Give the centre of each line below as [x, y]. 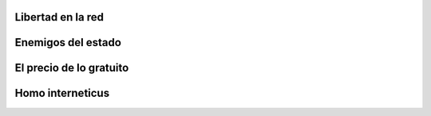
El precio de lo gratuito [72, 68]
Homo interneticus [62, 93]
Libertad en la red [59, 17]
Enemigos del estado [68, 43]
